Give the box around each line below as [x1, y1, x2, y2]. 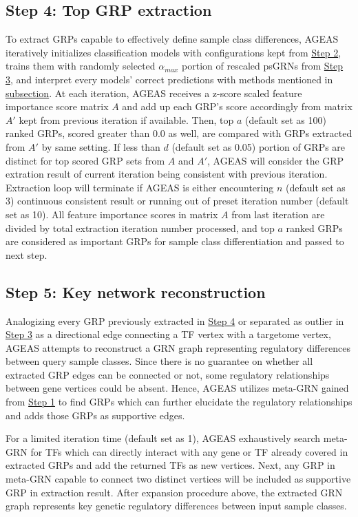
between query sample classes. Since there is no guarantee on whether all [6, 354, 313, 368]
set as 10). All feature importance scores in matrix [6, 207, 218, 221]
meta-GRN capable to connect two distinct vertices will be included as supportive [6, 472, 351, 486]
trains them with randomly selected [6, 59, 156, 73]
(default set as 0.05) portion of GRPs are [171, 139, 346, 154]
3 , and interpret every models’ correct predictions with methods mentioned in [6, 72, 333, 86]
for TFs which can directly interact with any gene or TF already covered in [30, 444, 348, 458]
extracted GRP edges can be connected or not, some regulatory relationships [6, 367, 330, 381]
